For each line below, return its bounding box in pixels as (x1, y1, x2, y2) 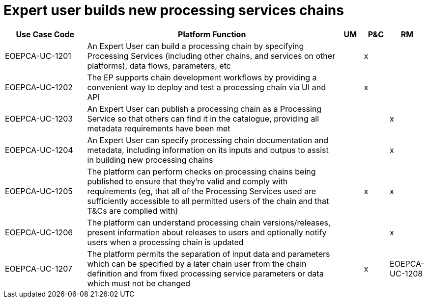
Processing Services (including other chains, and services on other (87, 50, 336, 61)
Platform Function (178, 29, 246, 39)
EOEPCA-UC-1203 (5, 113, 73, 124)
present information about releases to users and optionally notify (87, 227, 327, 237)
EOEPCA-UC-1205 (5, 186, 73, 196)
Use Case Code (16, 29, 75, 39)
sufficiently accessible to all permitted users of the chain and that (87, 196, 329, 206)
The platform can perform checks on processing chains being (87, 166, 316, 176)
